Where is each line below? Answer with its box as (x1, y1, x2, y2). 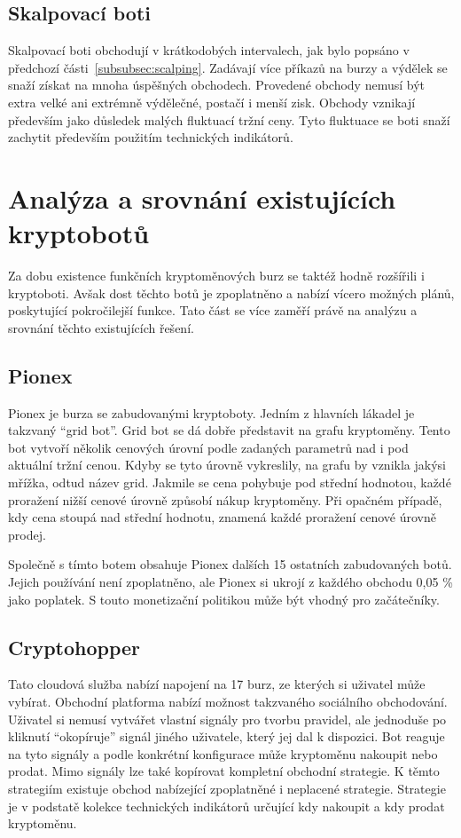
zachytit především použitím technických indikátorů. (8, 128, 293, 146)
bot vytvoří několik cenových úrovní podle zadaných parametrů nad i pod (8, 438, 409, 456)
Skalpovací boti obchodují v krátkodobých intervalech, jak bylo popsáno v (8, 41, 410, 59)
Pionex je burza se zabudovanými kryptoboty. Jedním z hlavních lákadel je (8, 403, 415, 422)
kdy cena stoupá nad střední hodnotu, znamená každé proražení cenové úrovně (8, 508, 436, 526)
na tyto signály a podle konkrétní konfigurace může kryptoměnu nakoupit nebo (8, 744, 438, 763)
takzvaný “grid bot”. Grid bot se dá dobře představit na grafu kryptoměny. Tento (8, 421, 450, 439)
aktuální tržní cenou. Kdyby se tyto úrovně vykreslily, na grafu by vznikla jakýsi (8, 455, 446, 474)
